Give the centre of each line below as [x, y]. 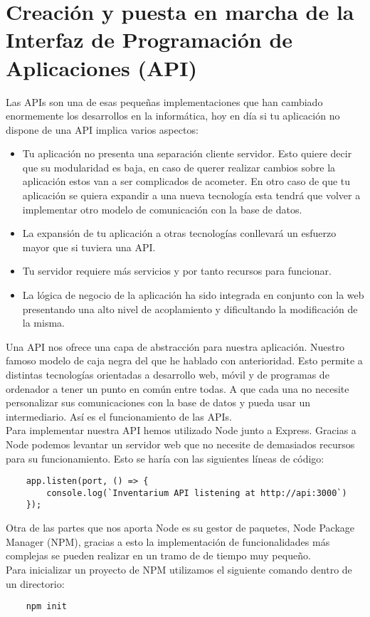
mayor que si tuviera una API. [89, 247]
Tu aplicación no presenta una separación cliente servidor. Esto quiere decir [187, 153]
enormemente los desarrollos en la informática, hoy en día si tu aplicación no [173, 116]
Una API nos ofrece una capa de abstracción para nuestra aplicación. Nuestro [175, 346]
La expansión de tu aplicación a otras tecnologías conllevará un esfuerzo [179, 233]
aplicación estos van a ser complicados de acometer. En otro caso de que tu [186, 181]
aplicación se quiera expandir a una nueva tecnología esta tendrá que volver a [191, 195]
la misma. [43, 323]
